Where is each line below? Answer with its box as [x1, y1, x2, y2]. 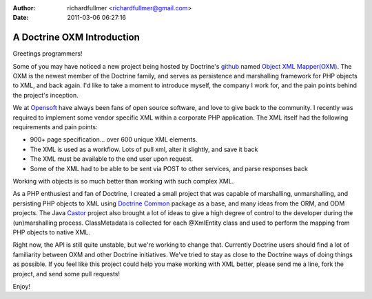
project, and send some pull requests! [12, 269, 121, 278]
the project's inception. [12, 91, 79, 99]
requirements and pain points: [12, 123, 98, 131]
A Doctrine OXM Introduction [12, 32, 141, 43]
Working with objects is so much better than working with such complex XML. [12, 177, 234, 185]
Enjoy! [12, 282, 31, 290]
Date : [12, 14, 29, 22]
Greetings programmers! [12, 49, 83, 58]
